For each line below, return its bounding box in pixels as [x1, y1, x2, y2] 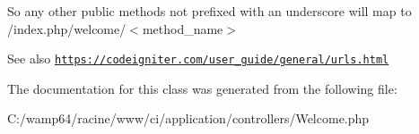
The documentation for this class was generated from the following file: [7, 79, 397, 97]
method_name [142, 19, 223, 38]
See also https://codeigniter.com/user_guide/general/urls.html [7, 49, 389, 68]
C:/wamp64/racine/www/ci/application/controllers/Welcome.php [7, 109, 370, 128]
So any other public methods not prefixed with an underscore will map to [7, 2, 412, 20]
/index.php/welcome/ [7, 19, 127, 38]
